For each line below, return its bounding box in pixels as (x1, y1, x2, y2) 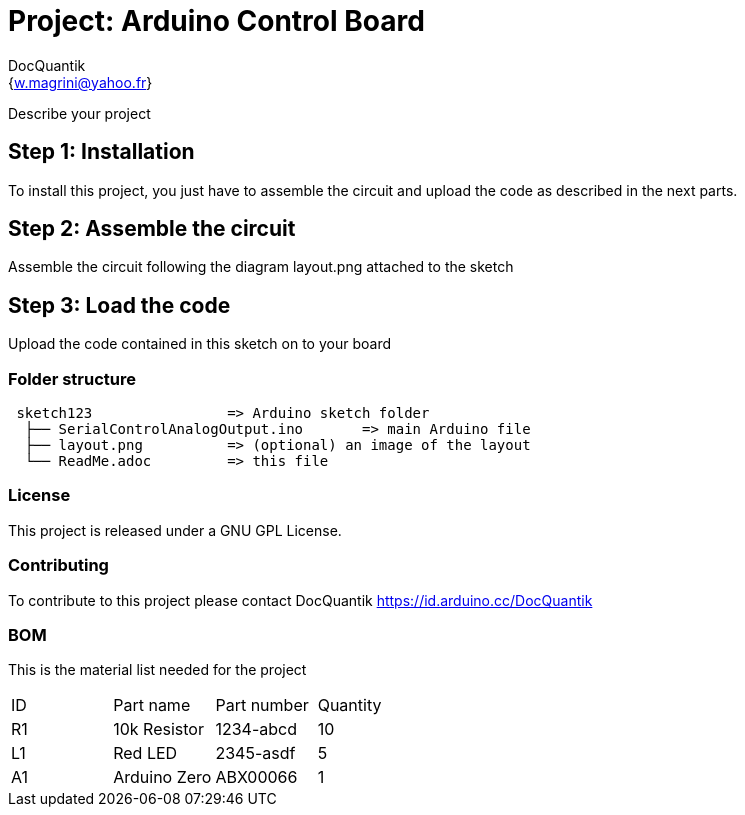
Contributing (8, 555, 109, 576)
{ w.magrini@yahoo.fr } (8, 73, 153, 91)
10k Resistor (113, 719, 204, 740)
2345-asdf (215, 743, 296, 764)
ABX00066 (215, 767, 298, 788)
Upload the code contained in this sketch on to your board (8, 335, 391, 353)
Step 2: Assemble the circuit (8, 216, 296, 242)
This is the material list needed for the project (8, 661, 307, 679)
